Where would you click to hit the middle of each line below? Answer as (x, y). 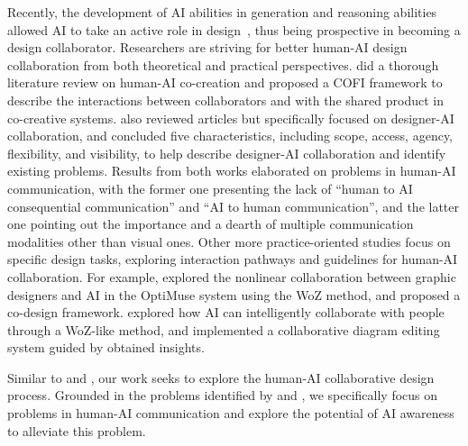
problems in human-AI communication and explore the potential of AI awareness (231, 413)
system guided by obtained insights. (106, 347)
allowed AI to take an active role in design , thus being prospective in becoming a (234, 29)
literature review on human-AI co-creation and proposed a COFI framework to (225, 82)
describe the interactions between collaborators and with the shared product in (225, 100)
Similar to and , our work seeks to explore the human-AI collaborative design (221, 377)
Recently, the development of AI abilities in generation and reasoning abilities (222, 12)
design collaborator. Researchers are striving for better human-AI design (207, 47)
